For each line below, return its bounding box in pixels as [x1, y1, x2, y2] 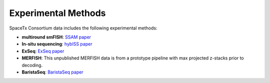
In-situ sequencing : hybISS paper [21, 41, 92, 47]
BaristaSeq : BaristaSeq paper [21, 69, 83, 75]
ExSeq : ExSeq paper [21, 48, 64, 54]
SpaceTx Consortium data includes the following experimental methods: [9, 25, 157, 31]
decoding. [21, 62, 42, 68]
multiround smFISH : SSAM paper [21, 34, 91, 40]
